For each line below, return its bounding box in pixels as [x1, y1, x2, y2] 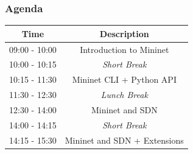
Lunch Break [100, 88, 148, 101]
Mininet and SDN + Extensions [65, 133, 184, 146]
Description [99, 27, 149, 40]
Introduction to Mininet [80, 43, 169, 55]
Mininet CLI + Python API [72, 73, 177, 86]
